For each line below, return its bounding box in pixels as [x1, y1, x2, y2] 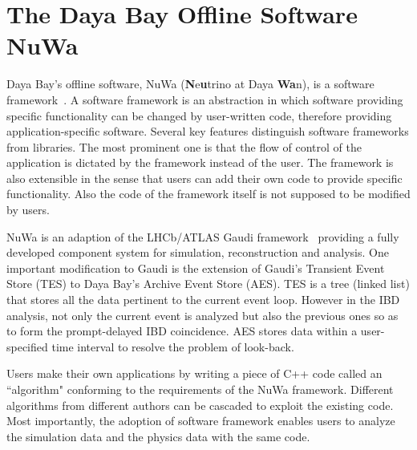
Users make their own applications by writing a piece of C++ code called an [6, 365, 383, 382]
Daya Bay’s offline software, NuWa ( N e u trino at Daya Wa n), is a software [6, 75, 374, 92]
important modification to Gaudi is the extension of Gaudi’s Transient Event [6, 259, 385, 276]
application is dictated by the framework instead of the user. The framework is [6, 154, 394, 171]
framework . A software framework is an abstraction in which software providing [6, 91, 403, 107]
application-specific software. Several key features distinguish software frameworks [6, 123, 409, 140]
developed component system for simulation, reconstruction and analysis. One [6, 244, 389, 261]
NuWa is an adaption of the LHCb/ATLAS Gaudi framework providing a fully [6, 228, 399, 245]
